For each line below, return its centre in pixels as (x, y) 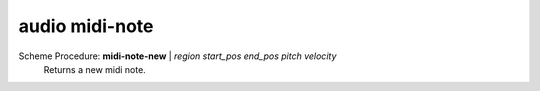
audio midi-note (86, 26)
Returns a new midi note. (95, 69)
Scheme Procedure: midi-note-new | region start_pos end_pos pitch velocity (177, 56)
